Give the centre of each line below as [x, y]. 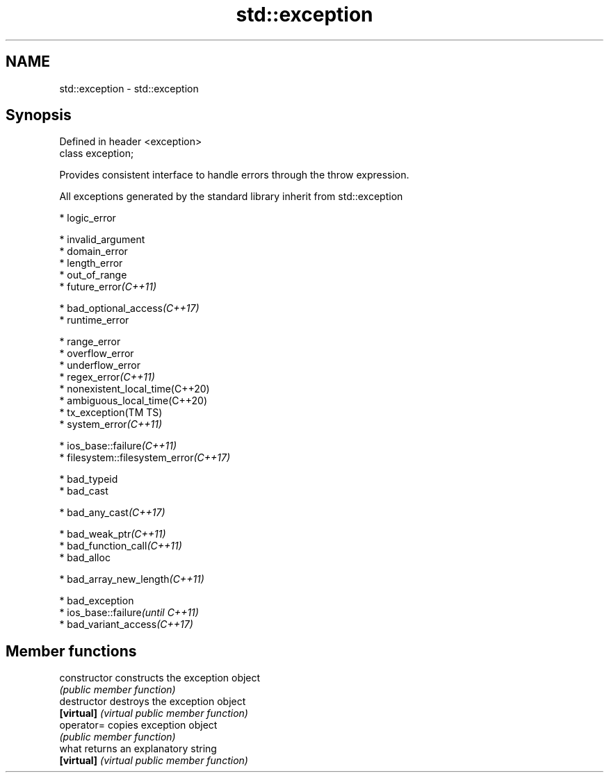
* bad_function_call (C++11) [121, 546]
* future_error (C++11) [108, 287]
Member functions [71, 651]
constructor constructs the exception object [160, 678]
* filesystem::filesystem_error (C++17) [145, 458]
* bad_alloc [85, 558]
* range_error [90, 342]
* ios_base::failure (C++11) [118, 446]
